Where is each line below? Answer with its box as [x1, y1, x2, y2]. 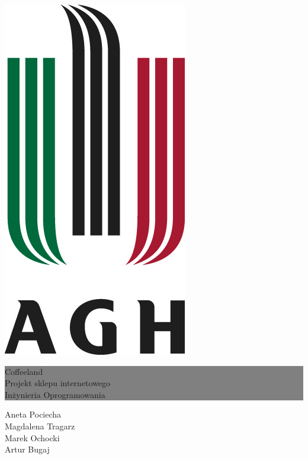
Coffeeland [5, 365, 43, 377]
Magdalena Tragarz [5, 419, 75, 432]
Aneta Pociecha [5, 408, 62, 421]
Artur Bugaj [5, 443, 50, 455]
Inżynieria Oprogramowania [5, 388, 105, 400]
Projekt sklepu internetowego [5, 377, 111, 389]
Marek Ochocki [5, 431, 60, 444]
